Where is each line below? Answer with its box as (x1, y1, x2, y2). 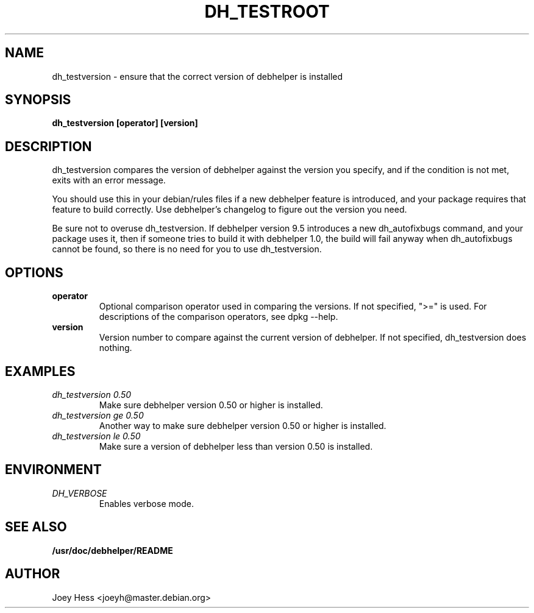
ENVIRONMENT (5, 462, 102, 478)
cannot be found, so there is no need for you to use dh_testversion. (52, 244, 322, 255)
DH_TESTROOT (204, 1, 330, 22)
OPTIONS (5, 264, 63, 280)
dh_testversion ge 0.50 (52, 409, 144, 420)
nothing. (99, 342, 132, 353)
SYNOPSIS (5, 92, 71, 108)
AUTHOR (5, 566, 60, 582)
